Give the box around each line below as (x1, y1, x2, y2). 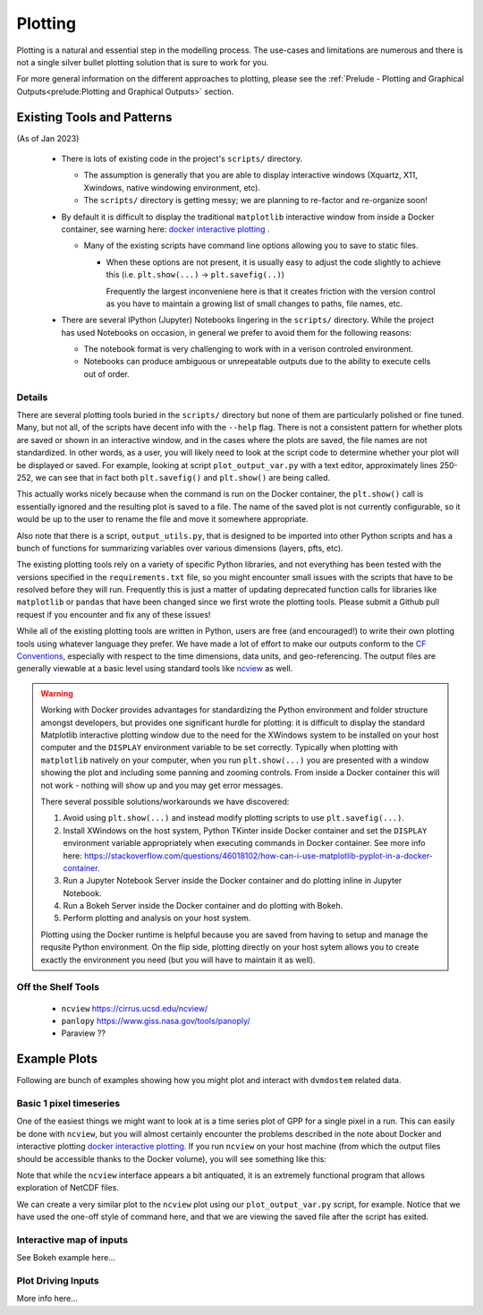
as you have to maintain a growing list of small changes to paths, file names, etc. (106, 298, 403, 309)
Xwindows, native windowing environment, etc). (83, 182, 261, 192)
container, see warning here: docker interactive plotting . (61, 224, 270, 235)
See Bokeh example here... (16, 1252, 115, 1263)
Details (16, 390, 48, 403)
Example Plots (16, 1052, 98, 1067)
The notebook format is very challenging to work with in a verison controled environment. (83, 344, 414, 354)
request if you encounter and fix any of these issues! (16, 609, 211, 619)
